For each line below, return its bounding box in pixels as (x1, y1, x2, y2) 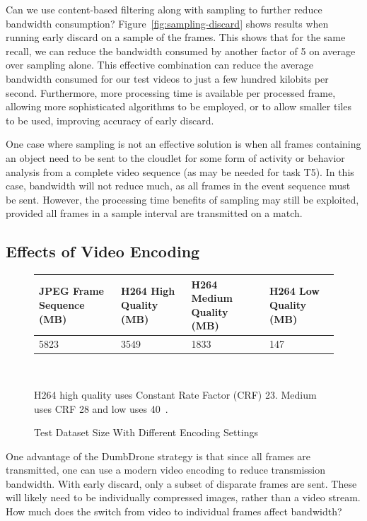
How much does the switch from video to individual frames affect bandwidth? (6, 504, 342, 519)
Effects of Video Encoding (6, 240, 200, 262)
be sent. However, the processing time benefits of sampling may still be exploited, (6, 192, 359, 206)
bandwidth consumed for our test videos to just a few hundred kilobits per (6, 71, 329, 86)
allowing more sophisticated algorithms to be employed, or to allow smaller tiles (6, 99, 351, 114)
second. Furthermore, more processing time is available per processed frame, (6, 85, 336, 100)
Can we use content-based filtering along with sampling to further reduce (6, 2, 322, 16)
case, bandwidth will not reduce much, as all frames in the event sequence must (6, 178, 351, 193)
